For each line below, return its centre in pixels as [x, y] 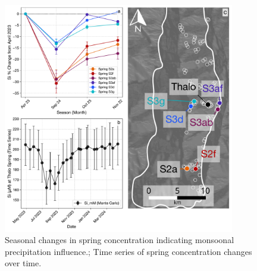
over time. [23, 263]
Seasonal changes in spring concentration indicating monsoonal [120, 240]
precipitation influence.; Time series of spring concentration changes [128, 251]
